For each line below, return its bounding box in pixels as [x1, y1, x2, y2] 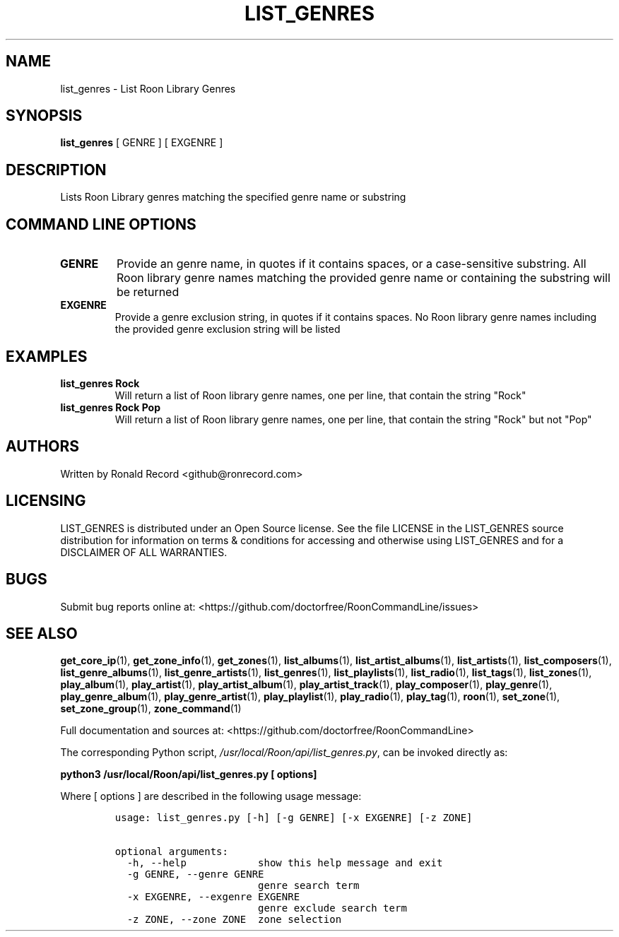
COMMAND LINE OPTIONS [6, 215, 196, 233]
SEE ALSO [6, 624, 78, 642]
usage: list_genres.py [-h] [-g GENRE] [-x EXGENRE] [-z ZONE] [114, 812, 473, 824]
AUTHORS [6, 437, 80, 456]
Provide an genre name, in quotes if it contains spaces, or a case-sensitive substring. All [116, 257, 586, 271]
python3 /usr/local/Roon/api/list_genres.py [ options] [60, 768, 317, 781]
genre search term [258, 880, 360, 892]
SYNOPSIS [6, 107, 83, 125]
